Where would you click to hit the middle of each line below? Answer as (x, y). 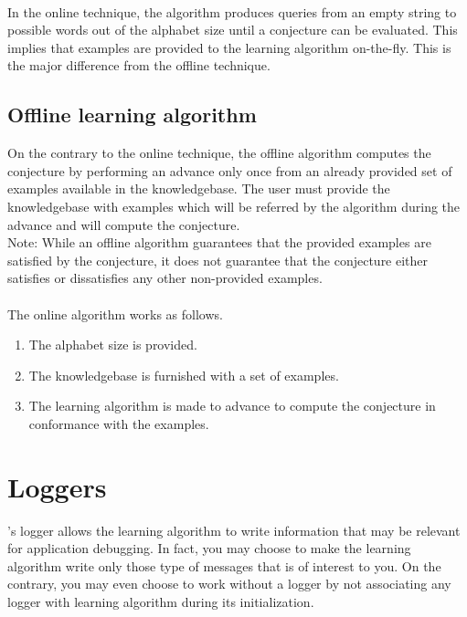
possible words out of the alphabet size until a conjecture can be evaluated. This (233, 30)
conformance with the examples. (119, 423)
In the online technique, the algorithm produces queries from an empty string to (232, 11)
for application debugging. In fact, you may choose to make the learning (209, 548)
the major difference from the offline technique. (139, 65)
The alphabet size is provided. (113, 345)
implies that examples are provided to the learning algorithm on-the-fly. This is (229, 47)
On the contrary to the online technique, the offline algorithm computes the (219, 153)
